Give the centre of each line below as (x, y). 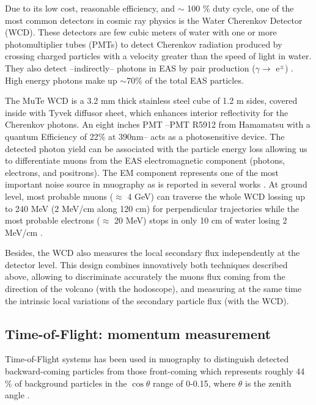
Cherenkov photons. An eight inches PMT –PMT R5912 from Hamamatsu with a (158, 124)
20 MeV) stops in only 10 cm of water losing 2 (201, 220)
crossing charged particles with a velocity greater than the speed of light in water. (158, 56)
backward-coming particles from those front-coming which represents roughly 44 (155, 371)
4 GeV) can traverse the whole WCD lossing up (216, 196)
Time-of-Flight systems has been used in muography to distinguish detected (147, 359)
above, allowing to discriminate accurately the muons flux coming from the (145, 276)
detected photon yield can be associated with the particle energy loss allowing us (156, 148)
